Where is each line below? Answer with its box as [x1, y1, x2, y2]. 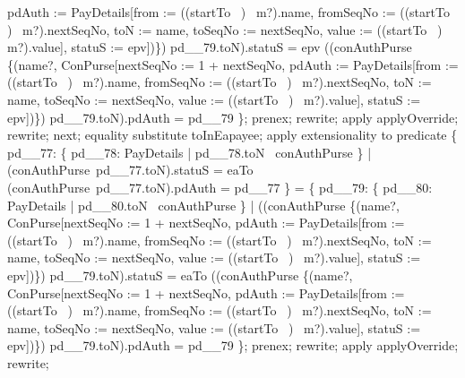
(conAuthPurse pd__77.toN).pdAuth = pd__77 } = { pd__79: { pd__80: [7, 177, 433, 196]
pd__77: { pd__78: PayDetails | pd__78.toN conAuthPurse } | [7, 142, 372, 161]
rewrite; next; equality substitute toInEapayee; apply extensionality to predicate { [7, 125, 458, 144]
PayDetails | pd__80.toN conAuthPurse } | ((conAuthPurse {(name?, [7, 195, 400, 214]
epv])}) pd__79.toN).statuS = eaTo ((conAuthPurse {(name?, [7, 265, 353, 284]
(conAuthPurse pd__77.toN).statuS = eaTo [7, 160, 254, 179]
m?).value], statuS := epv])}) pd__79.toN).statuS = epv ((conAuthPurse [7, 38, 412, 56]
